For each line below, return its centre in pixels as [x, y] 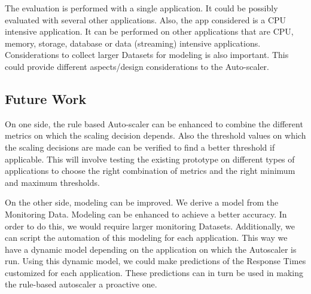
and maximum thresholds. [52, 182]
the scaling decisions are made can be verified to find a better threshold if [140, 147]
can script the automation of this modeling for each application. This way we [146, 238]
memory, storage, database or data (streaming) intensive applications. [133, 43]
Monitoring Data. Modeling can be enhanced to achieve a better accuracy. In [146, 214]
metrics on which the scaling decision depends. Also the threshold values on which [155, 135]
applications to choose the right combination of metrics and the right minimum [150, 171]
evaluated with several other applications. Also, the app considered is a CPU [146, 19]
